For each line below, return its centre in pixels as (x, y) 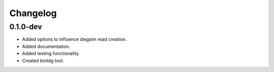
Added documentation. (46, 46)
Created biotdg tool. (43, 60)
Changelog (33, 13)
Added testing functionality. (51, 53)
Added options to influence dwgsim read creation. (74, 39)
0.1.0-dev (26, 27)
